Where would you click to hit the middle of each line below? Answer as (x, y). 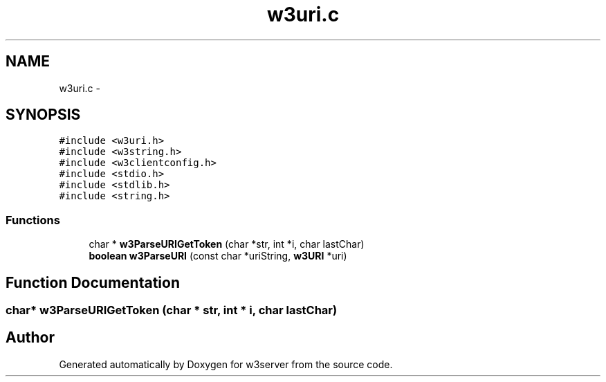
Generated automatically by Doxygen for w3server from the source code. (226, 364)
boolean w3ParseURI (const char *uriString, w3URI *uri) (218, 256)
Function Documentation (93, 282)
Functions (33, 220)
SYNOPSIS (43, 115)
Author (30, 338)
